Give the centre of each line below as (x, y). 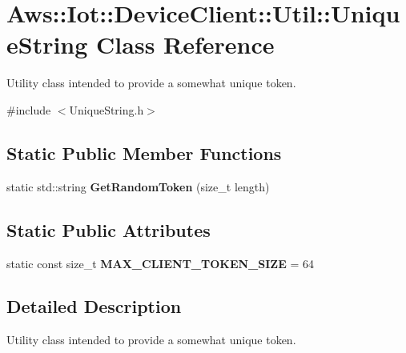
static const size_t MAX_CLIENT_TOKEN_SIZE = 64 (160, 263)
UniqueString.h (107, 109)
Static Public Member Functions (144, 152)
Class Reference (185, 44)
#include (29, 109)
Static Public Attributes (109, 229)
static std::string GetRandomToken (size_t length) (138, 186)
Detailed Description (94, 306)
